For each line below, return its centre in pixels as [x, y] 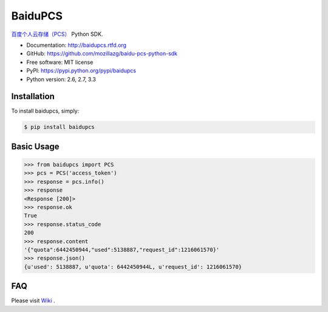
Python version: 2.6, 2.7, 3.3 [61, 79]
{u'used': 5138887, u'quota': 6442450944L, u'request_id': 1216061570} [133, 267]
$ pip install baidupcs [60, 127]
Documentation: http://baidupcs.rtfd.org [77, 45]
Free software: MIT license [60, 62]
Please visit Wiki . [33, 300]
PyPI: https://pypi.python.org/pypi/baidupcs [81, 71]
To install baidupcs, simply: [45, 111]
